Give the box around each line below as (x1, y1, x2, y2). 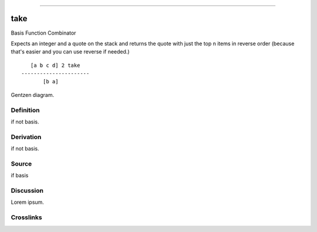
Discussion (11, 187, 44, 195)
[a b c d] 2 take (30, 62, 80, 69)
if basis (11, 172, 29, 179)
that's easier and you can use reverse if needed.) (11, 48, 130, 55)
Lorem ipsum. (11, 199, 44, 206)
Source (11, 159, 32, 167)
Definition (11, 106, 40, 114)
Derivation (11, 133, 42, 141)
